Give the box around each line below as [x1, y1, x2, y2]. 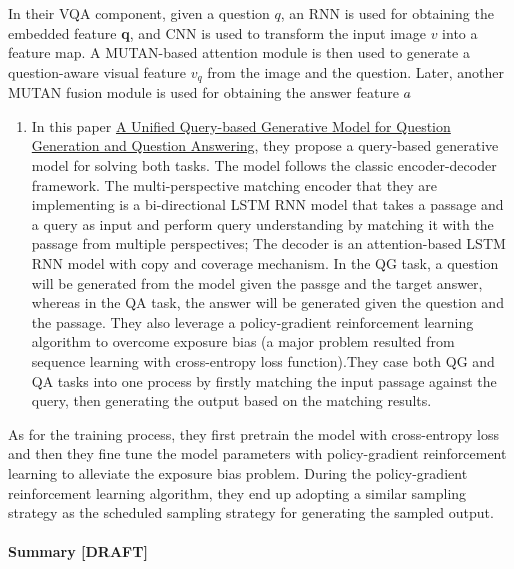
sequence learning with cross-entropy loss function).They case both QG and [31, 350, 495, 371]
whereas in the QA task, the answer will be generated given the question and [31, 292, 504, 313]
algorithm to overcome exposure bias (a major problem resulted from [31, 331, 455, 352]
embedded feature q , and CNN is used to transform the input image [8, 22, 426, 43]
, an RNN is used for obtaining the [280, 3, 494, 23]
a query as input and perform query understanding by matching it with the [31, 213, 494, 234]
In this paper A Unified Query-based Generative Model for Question [31, 115, 451, 136]
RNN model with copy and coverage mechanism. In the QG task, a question [31, 252, 499, 273]
